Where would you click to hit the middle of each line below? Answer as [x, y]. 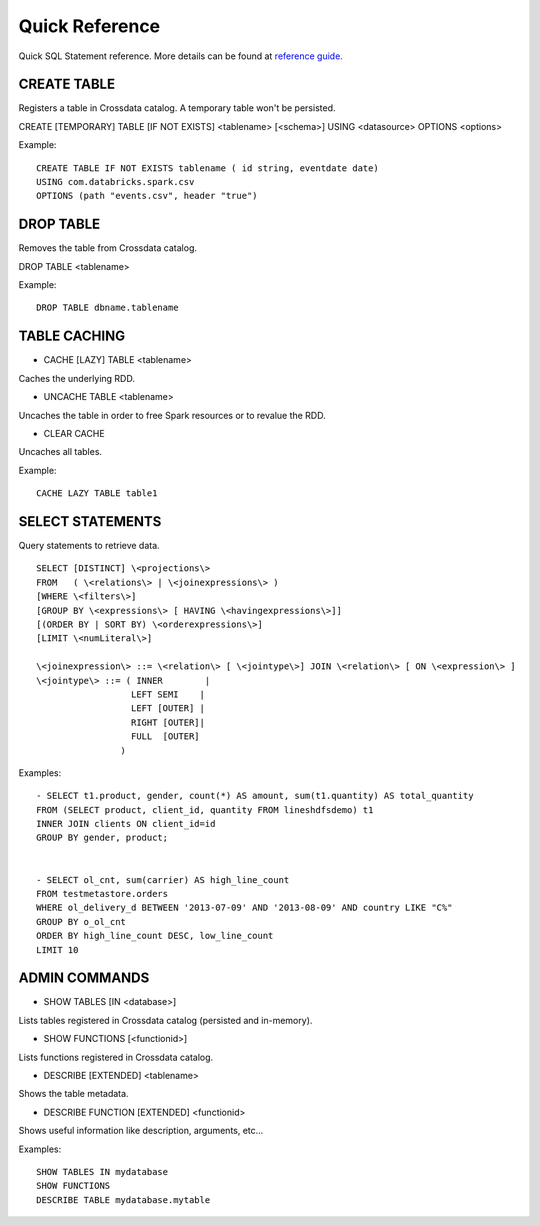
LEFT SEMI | [167, 694]
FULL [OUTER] [165, 736]
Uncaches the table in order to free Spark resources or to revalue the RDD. [172, 415]
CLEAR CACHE [74, 433]
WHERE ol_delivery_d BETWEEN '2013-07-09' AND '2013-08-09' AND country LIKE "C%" [244, 908]
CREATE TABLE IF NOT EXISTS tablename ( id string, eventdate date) [207, 168]
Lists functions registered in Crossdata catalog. [116, 1057]
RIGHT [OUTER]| [167, 722]
